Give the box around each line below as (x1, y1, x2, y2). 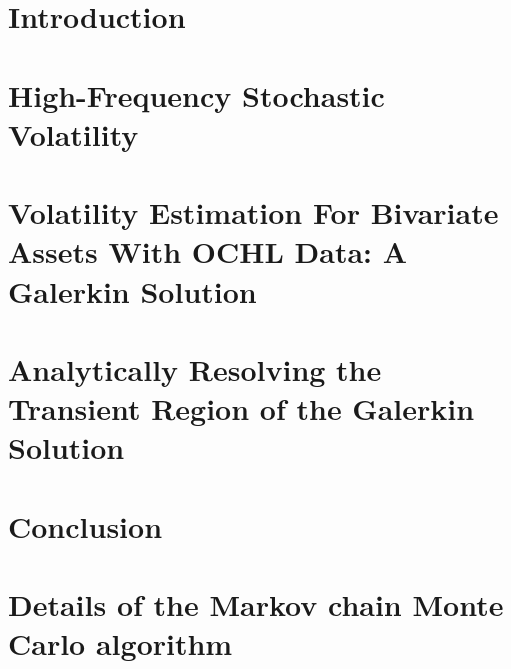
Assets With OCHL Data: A (8, 231, 408, 272)
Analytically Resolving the (8, 348, 382, 389)
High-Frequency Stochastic (8, 74, 385, 115)
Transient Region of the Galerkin (8, 388, 475, 429)
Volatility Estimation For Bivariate (8, 192, 499, 233)
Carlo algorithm (8, 623, 233, 664)
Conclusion (8, 505, 163, 546)
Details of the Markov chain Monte (8, 584, 504, 624)
